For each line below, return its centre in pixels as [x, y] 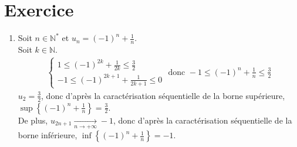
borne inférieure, [48, 135]
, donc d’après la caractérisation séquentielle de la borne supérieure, [163, 95]
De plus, [33, 120]
